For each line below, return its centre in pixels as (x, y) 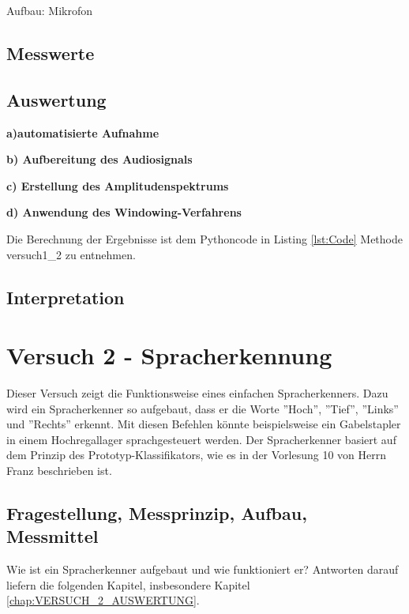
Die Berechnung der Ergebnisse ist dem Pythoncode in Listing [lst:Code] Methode (204, 238)
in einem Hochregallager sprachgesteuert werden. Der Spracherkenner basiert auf (201, 439)
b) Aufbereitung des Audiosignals (99, 159)
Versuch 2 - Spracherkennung (169, 355)
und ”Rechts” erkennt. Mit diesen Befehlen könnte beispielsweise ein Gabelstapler (204, 424)
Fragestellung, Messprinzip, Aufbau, (157, 513)
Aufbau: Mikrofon (49, 10)
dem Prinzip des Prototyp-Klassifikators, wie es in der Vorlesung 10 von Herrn (197, 455)
